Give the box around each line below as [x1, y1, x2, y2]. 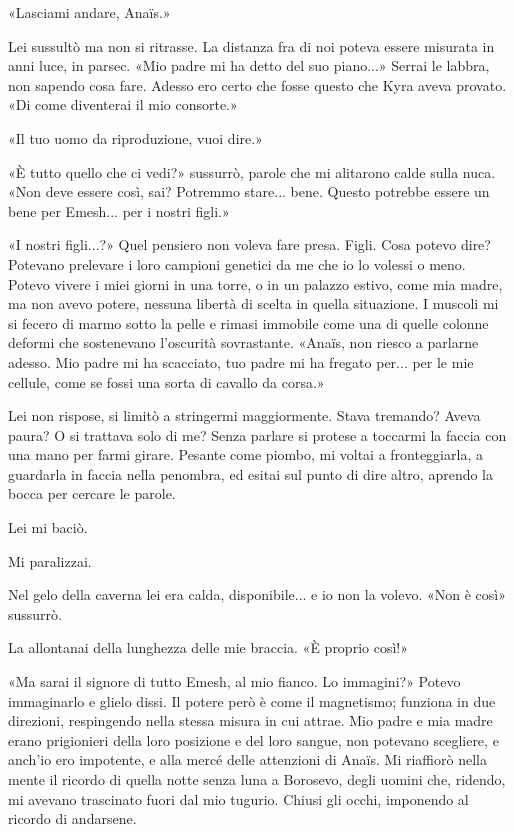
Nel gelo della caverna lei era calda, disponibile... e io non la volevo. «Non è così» [8, 584, 506, 605]
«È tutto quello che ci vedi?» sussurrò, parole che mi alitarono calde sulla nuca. [8, 161, 496, 182]
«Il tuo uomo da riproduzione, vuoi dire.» [8, 127, 263, 148]
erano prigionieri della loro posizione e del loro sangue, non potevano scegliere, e [8, 729, 499, 750]
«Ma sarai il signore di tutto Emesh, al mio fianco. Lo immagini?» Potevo [8, 671, 461, 692]
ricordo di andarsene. [8, 808, 137, 829]
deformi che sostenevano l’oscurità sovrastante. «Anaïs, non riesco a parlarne [8, 332, 479, 353]
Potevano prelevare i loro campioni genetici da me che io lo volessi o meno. [8, 253, 466, 274]
